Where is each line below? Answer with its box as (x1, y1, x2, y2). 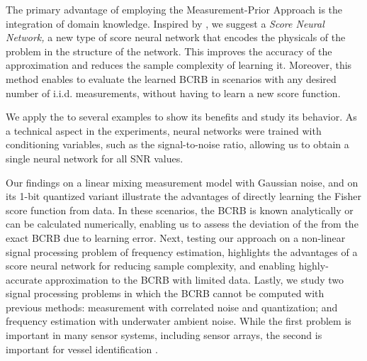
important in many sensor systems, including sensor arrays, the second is (6, 328, 322, 343)
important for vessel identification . (6, 341, 158, 356)
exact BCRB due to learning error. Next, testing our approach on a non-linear (6, 230, 346, 245)
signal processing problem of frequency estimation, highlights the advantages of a (6, 244, 358, 259)
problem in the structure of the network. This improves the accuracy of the (6, 43, 332, 58)
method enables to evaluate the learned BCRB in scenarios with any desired (6, 71, 337, 86)
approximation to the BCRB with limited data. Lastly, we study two (45, 272, 344, 287)
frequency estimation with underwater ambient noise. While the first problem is (6, 313, 351, 328)
